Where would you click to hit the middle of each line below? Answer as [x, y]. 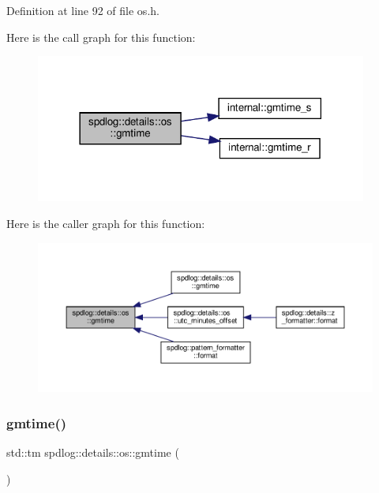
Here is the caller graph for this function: [106, 224]
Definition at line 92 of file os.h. [83, 10]
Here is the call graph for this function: [101, 37]
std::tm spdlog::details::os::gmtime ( [93, 452]
